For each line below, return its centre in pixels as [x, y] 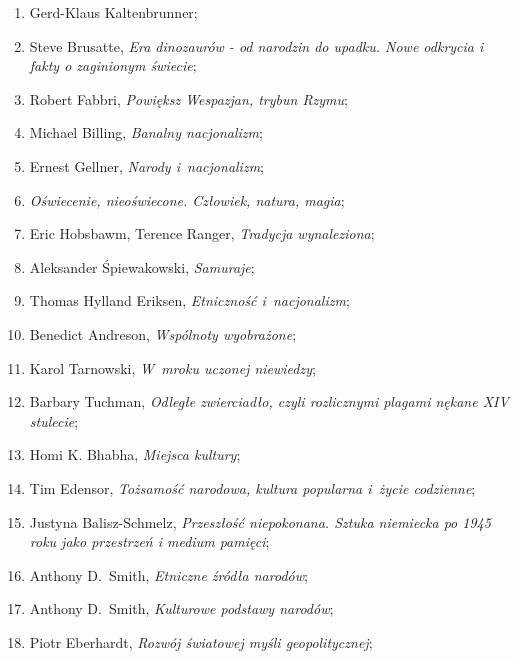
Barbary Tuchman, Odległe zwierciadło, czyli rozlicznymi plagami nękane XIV [269, 401]
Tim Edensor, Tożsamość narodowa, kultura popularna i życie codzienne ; [252, 487]
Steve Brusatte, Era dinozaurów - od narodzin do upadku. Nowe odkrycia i [256, 45]
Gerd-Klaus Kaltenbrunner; [113, 12]
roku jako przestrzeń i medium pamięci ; [149, 541]
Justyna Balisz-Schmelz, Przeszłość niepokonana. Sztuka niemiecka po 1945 [260, 521]
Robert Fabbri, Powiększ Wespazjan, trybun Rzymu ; [188, 98]
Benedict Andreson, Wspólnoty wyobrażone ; [163, 333]
